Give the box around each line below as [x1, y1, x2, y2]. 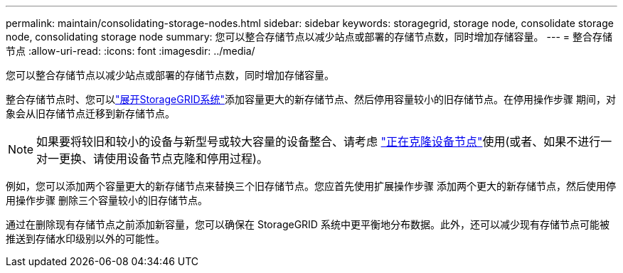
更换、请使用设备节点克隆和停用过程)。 [59, 151, 268, 166]
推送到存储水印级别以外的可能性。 [6, 232, 165, 245]
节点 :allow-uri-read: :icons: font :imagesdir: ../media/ [6, 45, 255, 57]
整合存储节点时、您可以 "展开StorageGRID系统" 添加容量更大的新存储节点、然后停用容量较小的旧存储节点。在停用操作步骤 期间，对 [6, 93, 616, 105]
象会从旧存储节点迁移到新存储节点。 [6, 107, 175, 119]
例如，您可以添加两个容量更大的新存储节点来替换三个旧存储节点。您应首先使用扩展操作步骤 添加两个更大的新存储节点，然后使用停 [6, 180, 616, 192]
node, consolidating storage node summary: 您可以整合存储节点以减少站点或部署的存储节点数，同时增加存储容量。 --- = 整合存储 [6, 31, 612, 43]
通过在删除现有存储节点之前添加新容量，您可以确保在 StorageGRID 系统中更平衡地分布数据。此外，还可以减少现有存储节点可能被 [6, 218, 609, 230]
